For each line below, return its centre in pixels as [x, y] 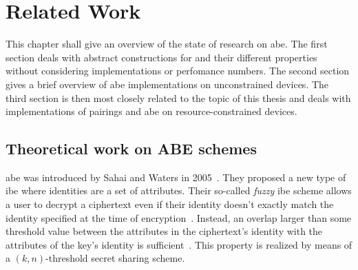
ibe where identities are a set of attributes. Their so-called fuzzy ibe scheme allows [179, 190]
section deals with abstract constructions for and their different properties [161, 57]
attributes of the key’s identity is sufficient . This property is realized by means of [179, 244]
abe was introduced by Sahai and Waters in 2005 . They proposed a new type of [176, 177]
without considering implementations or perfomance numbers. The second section [178, 71]
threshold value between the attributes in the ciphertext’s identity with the [164, 231]
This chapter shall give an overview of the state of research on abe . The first [167, 44]
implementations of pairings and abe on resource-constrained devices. [151, 111]
